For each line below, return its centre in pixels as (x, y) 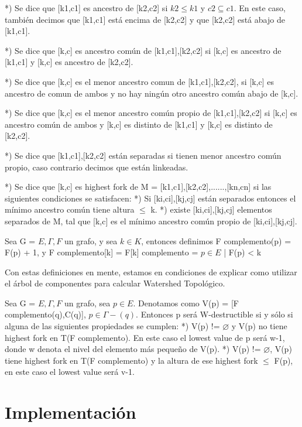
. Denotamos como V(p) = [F (186, 303)
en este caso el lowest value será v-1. (70, 372)
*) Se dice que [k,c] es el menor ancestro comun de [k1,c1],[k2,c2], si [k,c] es (139, 81)
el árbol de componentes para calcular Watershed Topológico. (115, 283)
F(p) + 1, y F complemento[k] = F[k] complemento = (102, 252)
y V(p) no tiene (259, 326)
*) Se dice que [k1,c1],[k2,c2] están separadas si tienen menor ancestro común (143, 155)
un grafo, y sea (91, 240)
